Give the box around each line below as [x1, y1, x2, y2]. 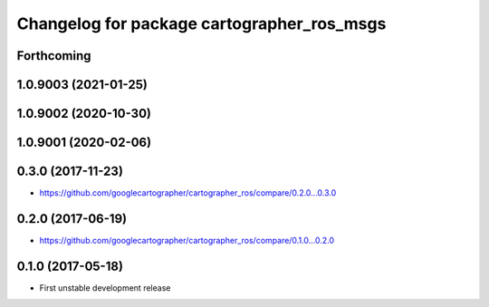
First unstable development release [39, 282, 171, 293]
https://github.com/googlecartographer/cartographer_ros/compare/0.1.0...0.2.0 [39, 235, 335, 246]
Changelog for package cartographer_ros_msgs [16, 14, 387, 34]
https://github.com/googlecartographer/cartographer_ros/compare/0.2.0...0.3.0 [39, 187, 337, 198]
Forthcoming [16, 48, 91, 63]
